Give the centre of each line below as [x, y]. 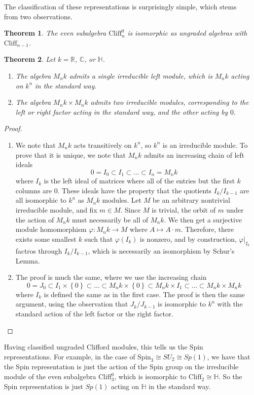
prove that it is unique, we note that [71, 154]
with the [230, 304]
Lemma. [28, 260]
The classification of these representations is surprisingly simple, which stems [120, 6]
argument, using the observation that [72, 304]
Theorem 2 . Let [30, 59]
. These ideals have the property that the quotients [134, 190]
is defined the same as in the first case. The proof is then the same [145, 294]
